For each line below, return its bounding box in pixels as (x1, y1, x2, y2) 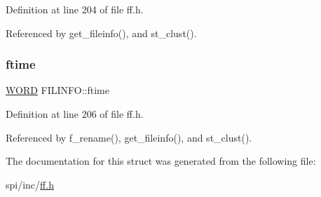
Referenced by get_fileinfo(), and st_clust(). (6, 25, 197, 40)
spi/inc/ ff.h (6, 177, 54, 191)
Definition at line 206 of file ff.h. (6, 107, 144, 121)
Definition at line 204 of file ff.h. (6, 2, 144, 16)
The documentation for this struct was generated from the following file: (6, 154, 316, 168)
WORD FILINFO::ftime (6, 83, 109, 97)
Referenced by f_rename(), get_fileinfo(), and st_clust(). (6, 130, 252, 144)
